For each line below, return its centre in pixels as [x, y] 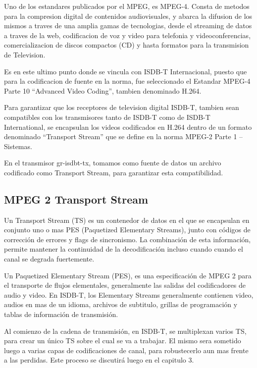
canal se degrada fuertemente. [49, 259]
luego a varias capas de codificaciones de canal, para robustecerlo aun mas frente [126, 350]
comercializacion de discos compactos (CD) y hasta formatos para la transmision [127, 45]
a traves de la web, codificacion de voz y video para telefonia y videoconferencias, [128, 35]
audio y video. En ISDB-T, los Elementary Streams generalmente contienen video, [129, 294]
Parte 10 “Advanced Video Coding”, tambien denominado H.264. [103, 90]
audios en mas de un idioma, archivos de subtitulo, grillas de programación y [121, 304]
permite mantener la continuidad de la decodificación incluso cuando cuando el [124, 249]
